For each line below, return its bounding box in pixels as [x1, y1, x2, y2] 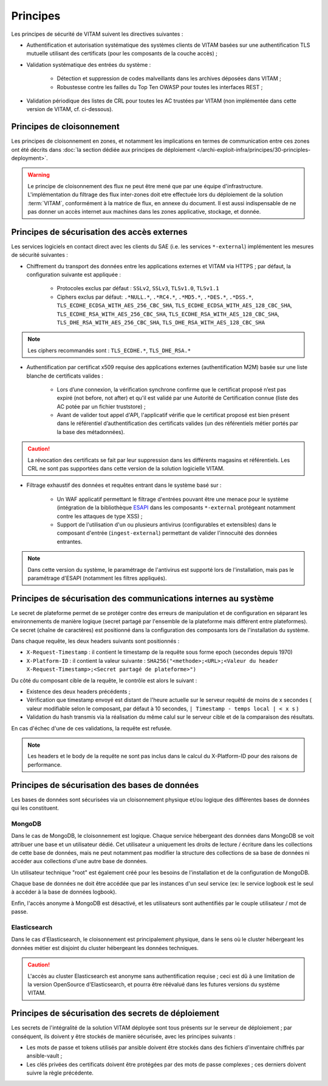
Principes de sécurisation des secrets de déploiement [11, 1008, 220, 1019]
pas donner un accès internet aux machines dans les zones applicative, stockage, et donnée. [27, 208, 261, 215]
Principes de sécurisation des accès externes [11, 226, 188, 237]
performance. [27, 761, 62, 768]
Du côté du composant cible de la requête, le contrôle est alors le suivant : [11, 677, 197, 684]
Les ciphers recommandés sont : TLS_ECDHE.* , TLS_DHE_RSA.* [27, 347, 191, 354]
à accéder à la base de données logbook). [11, 888, 117, 895]
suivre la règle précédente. [26, 1069, 94, 1077]
